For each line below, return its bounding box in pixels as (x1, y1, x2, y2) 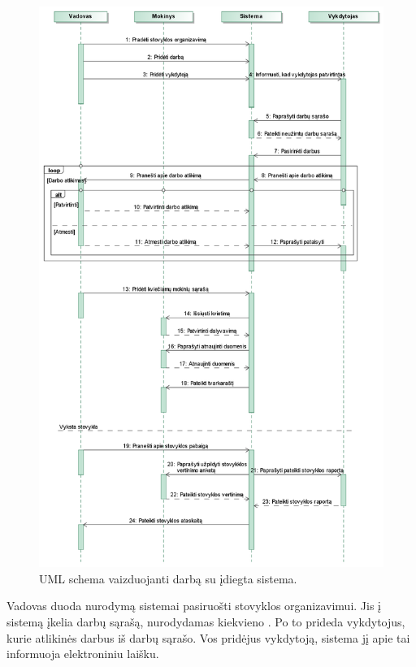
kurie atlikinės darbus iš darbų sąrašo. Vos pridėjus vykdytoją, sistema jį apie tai (6, 629, 410, 646)
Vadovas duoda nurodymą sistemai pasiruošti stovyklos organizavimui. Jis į (6, 597, 382, 614)
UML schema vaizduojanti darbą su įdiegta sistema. (39, 570, 297, 587)
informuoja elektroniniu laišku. (6, 645, 159, 662)
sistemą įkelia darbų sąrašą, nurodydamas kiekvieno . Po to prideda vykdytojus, (6, 613, 405, 630)
